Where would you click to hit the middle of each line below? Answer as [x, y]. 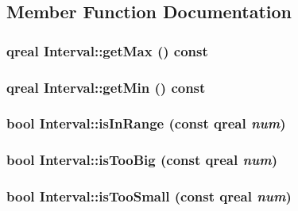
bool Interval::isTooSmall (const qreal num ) [149, 196]
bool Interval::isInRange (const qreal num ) [146, 123]
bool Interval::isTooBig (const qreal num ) [142, 160]
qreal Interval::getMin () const [106, 87]
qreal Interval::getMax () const [107, 50]
